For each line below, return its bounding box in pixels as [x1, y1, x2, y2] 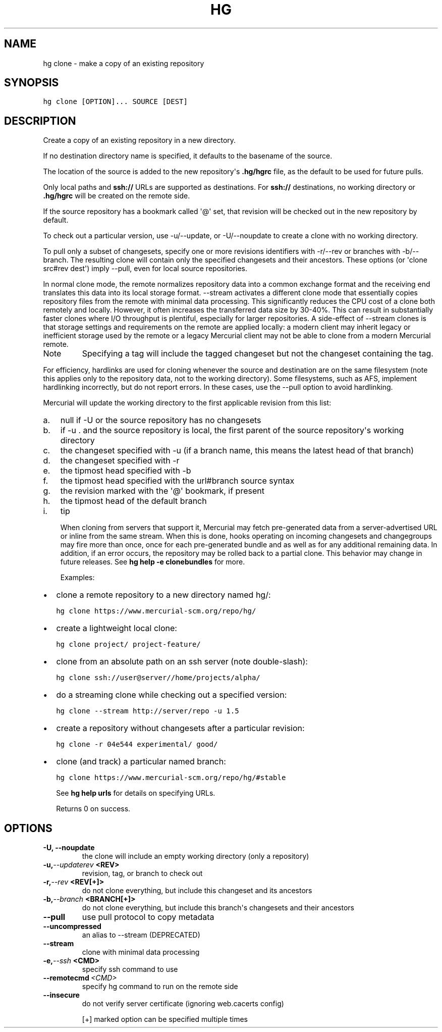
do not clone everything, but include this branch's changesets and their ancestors [82, 903, 354, 912]
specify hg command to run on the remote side [82, 982, 238, 991]
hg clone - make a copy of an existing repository [43, 59, 204, 68]
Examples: [60, 573, 95, 582]
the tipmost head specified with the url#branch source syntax [60, 476, 295, 486]
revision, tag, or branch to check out [82, 869, 203, 878]
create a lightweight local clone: [56, 623, 177, 634]
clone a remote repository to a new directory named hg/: [56, 590, 271, 600]
